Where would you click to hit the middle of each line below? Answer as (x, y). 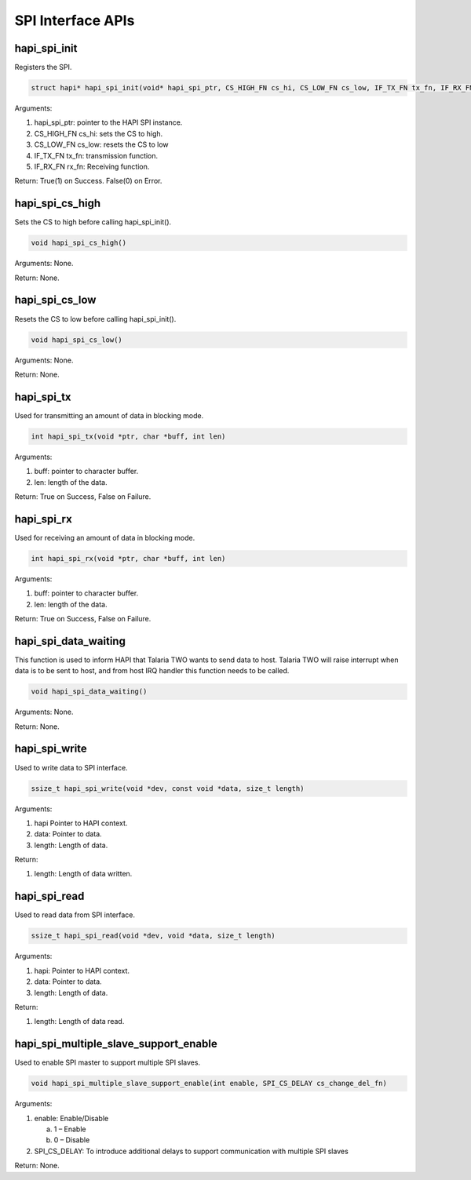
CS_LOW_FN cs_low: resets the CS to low (101, 144)
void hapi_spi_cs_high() (79, 243)
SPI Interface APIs (75, 20)
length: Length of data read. (79, 1022)
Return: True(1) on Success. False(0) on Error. (88, 181)
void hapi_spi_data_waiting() (89, 692)
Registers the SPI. (43, 67)
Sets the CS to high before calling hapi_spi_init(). (93, 222)
